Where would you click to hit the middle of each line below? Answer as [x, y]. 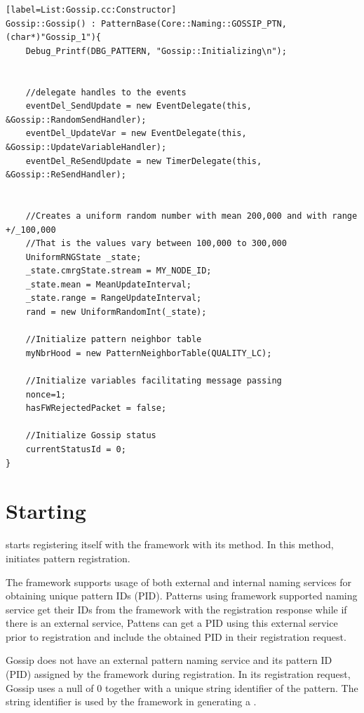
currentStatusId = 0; [76, 449]
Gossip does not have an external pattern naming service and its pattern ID [169, 660]
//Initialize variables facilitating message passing [154, 381]
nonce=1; [46, 394]
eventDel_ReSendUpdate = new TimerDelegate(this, [144, 161]
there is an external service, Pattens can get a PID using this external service [172, 623]
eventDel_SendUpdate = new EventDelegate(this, [139, 106]
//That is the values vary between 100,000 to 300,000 [156, 244]
